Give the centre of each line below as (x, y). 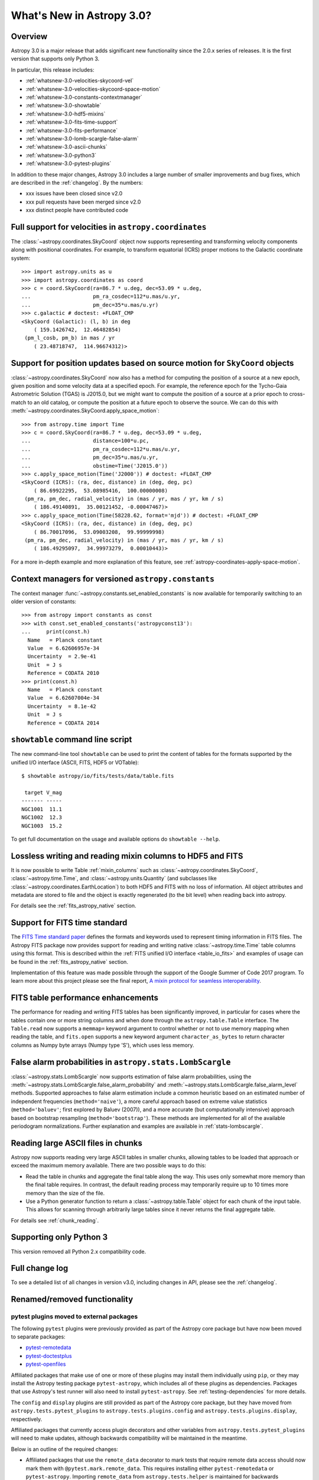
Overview (29, 36)
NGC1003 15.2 (42, 826)
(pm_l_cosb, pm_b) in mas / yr (70, 338)
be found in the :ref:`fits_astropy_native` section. (69, 961)
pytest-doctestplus (49, 1356)
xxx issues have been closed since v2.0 (74, 194)
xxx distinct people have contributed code (77, 210)
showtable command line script (71, 740)
